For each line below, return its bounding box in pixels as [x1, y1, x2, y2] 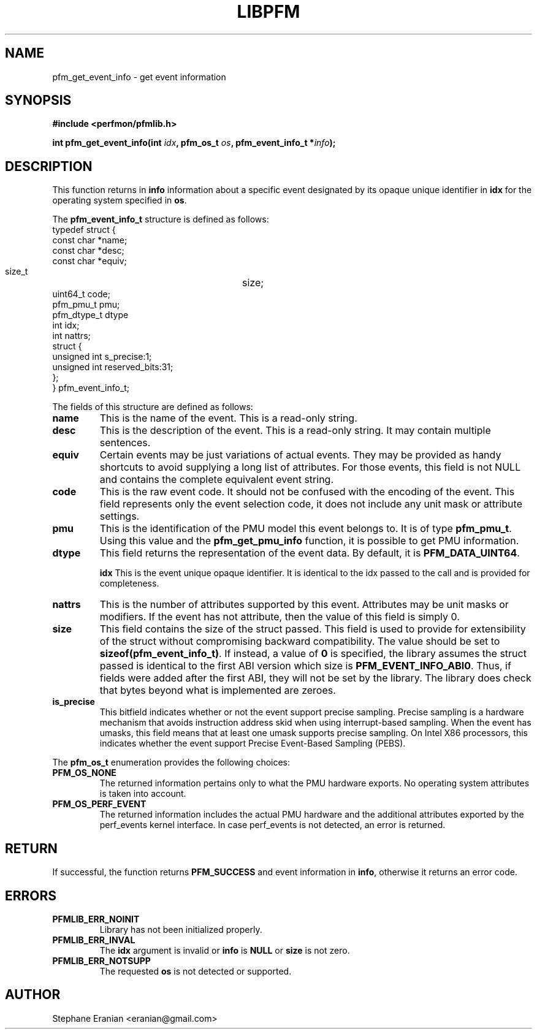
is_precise [52, 696, 95, 707]
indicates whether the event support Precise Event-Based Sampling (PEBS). [99, 738, 406, 749]
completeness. [99, 578, 159, 589]
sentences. [99, 436, 151, 449]
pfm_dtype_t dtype [52, 310, 129, 321]
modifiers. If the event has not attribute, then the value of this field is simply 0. [99, 610, 460, 623]
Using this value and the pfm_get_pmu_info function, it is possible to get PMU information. [99, 534, 519, 547]
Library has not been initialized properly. [99, 924, 262, 935]
